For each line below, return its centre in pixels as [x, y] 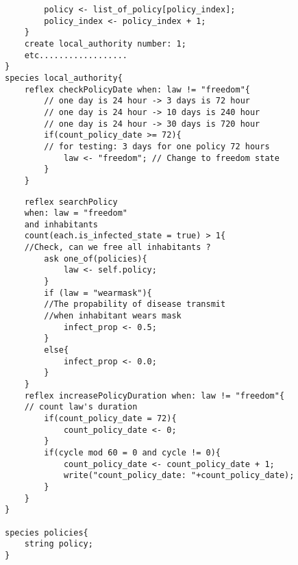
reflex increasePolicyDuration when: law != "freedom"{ [154, 395]
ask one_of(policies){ [96, 259]
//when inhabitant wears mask [113, 316]
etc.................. [76, 55]
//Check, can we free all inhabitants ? [117, 248]
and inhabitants [61, 224]
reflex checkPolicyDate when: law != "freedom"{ [137, 89]
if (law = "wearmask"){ [98, 293]
